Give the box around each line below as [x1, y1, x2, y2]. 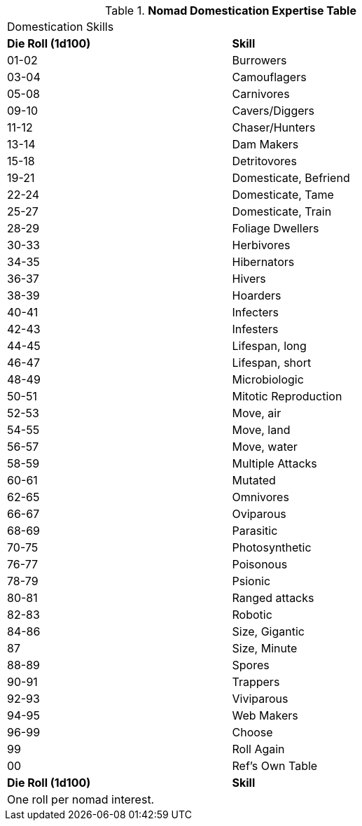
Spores [232, 658, 270, 672]
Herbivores [232, 238, 291, 252]
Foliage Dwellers [232, 221, 319, 235]
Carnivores [232, 87, 290, 101]
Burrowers [232, 53, 287, 67]
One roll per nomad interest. [7, 792, 155, 806]
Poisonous [232, 557, 288, 571]
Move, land [232, 423, 291, 437]
